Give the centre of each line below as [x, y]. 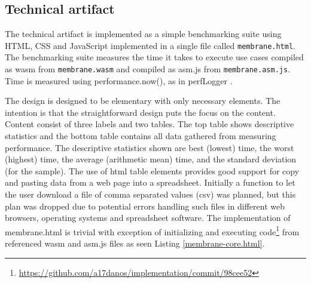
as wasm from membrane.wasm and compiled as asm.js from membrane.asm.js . [148, 69]
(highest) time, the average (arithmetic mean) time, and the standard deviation [151, 159]
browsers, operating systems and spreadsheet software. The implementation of [148, 218]
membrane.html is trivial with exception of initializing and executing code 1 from [152, 230]
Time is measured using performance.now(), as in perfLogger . [119, 80]
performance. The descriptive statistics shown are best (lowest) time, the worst [150, 147]
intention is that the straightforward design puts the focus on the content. [140, 112]
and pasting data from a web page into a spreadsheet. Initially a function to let [150, 182]
